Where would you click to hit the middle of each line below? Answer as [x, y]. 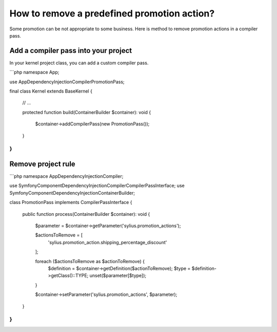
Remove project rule [42, 164]
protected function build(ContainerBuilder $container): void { [87, 112]
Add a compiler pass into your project [71, 51]
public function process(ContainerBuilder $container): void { [86, 214]
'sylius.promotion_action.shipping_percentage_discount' [107, 242]
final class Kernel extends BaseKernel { [51, 91]
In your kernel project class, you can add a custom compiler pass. [79, 63]
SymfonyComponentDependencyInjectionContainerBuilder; [72, 193]
